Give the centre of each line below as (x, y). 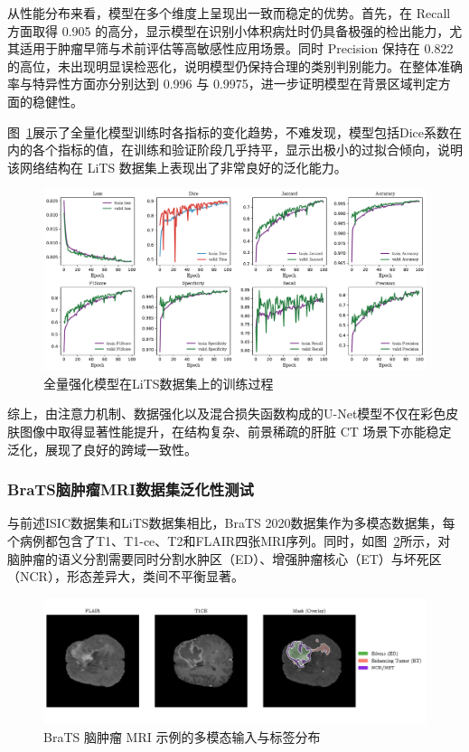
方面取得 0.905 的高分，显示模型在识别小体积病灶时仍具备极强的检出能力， (229, 30)
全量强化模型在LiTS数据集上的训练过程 (159, 383)
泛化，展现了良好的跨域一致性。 (102, 449)
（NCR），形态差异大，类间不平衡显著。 (126, 576)
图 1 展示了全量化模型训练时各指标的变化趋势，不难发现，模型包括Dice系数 (229, 132)
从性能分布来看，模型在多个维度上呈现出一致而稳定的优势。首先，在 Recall (229, 13)
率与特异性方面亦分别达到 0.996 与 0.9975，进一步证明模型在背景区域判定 (223, 84)
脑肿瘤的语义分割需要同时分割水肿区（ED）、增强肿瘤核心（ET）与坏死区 (225, 558)
